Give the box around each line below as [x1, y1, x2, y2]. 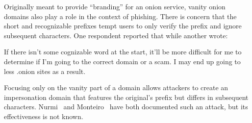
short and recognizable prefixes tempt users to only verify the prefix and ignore [4, 21, 242, 31]
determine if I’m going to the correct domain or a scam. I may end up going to [4, 56, 241, 66]
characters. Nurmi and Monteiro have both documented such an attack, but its [4, 101, 248, 112]
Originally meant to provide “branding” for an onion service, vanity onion [4, 1, 226, 11]
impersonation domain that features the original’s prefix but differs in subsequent [4, 92, 249, 102]
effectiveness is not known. [4, 111, 83, 121]
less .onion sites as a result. [4, 66, 86, 76]
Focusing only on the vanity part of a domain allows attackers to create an [4, 82, 228, 93]
